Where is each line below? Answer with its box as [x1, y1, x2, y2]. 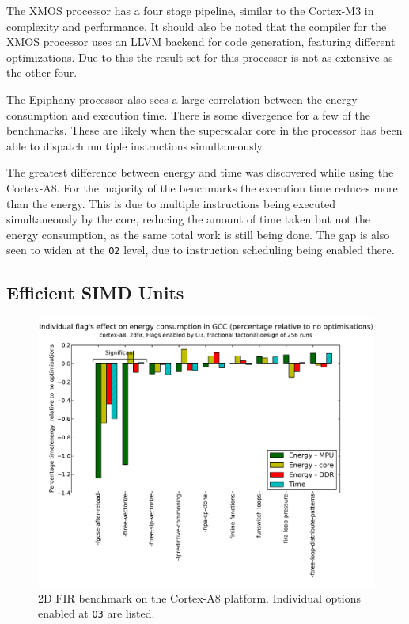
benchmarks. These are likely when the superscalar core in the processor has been [6, 122, 403, 139]
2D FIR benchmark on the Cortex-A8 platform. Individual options [38, 589, 361, 606]
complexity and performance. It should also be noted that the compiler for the [6, 17, 387, 34]
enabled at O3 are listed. [38, 605, 155, 622]
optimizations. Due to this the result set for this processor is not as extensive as [6, 48, 393, 65]
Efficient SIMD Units [6, 280, 184, 305]
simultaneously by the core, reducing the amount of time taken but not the [6, 211, 370, 227]
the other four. [6, 64, 78, 81]
